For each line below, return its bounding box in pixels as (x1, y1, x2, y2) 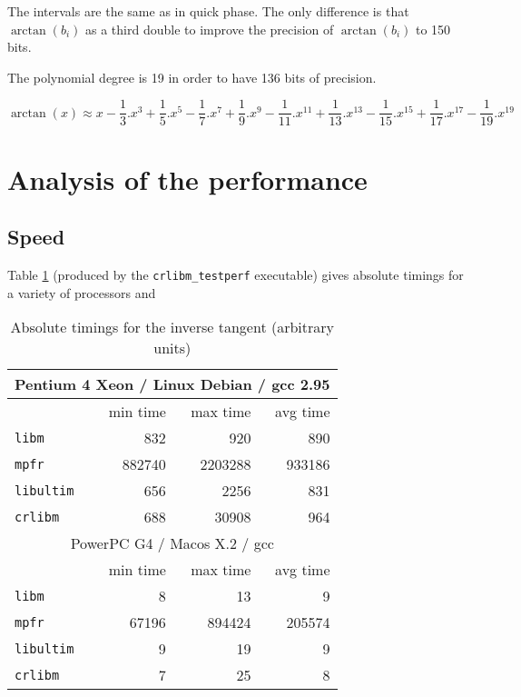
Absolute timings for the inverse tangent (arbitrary (10, 316, 335, 338)
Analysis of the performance (7, 160, 368, 197)
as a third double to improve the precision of (85, 19, 334, 38)
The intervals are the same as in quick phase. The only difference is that (7, 2, 409, 20)
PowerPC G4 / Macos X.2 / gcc (70, 533, 274, 554)
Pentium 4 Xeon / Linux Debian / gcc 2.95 (15, 373, 330, 395)
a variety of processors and (7, 283, 156, 302)
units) (153, 337, 192, 359)
